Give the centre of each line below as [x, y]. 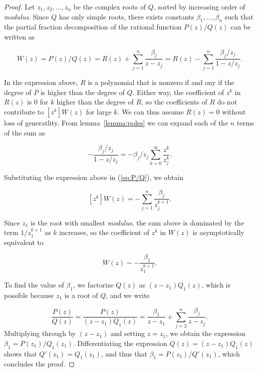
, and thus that [124, 353]
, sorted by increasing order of [199, 6]
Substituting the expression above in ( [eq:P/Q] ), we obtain [94, 177]
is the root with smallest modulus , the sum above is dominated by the [137, 222]
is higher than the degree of [83, 92]
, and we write [128, 295]
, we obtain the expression [206, 333]
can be [241, 27]
